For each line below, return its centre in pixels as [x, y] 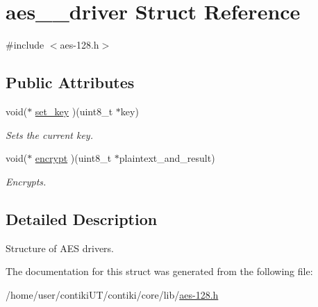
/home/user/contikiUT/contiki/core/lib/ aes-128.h [112, 294]
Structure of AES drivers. [60, 248]
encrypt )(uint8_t [73, 158]
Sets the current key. [49, 134]
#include [25, 45]
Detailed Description [82, 218]
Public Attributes [70, 82]
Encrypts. [26, 181]
